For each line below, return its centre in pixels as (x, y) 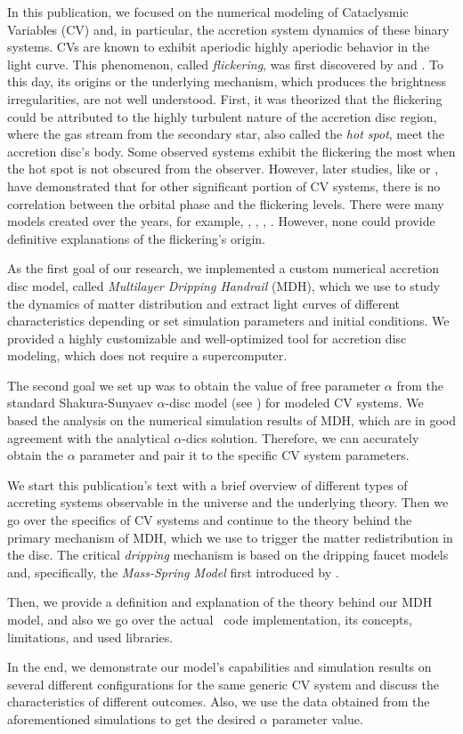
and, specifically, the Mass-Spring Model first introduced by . (173, 572)
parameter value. (317, 718)
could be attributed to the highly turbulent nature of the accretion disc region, (222, 116)
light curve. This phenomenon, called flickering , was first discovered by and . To (226, 64)
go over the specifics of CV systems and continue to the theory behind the (210, 520)
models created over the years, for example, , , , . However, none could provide (221, 221)
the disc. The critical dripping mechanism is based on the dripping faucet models (228, 555)
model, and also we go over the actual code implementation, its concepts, (210, 619)
